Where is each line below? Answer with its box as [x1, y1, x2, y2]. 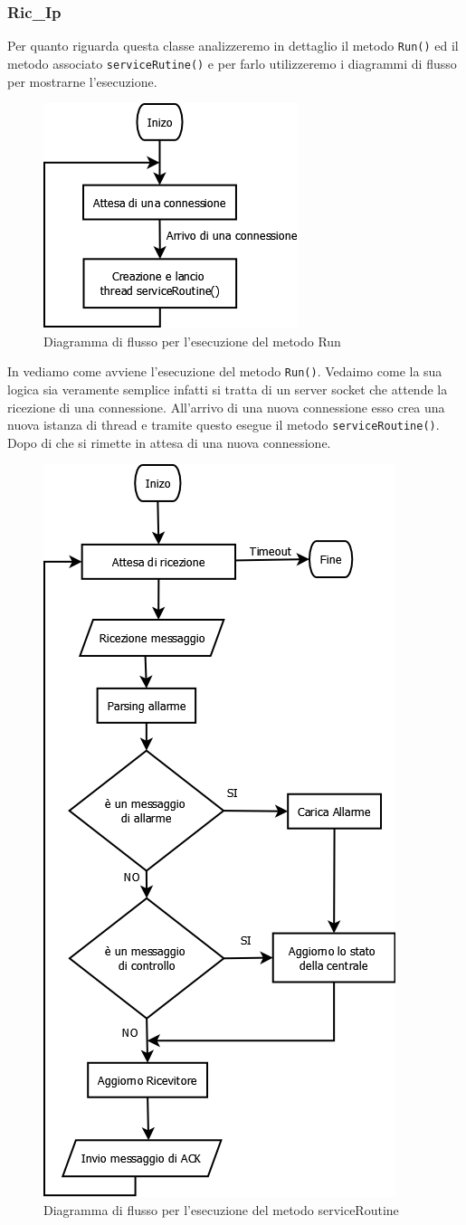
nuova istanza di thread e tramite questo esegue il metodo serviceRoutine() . [7, 415, 440, 434]
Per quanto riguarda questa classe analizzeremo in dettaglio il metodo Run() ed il [7, 36, 459, 55]
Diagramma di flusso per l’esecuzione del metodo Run [43, 331, 341, 350]
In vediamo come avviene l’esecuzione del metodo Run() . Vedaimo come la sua [7, 362, 442, 381]
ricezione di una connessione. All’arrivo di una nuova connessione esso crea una [7, 397, 445, 416]
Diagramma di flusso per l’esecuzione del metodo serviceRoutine [43, 1201, 399, 1219]
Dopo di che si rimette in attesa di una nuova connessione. [7, 432, 331, 451]
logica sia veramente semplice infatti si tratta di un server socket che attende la [7, 379, 448, 398]
